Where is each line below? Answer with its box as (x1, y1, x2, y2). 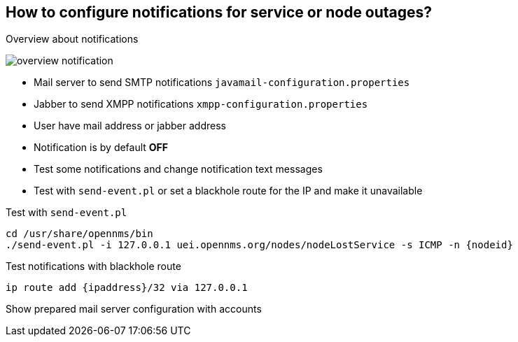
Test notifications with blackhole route (6, 260, 181, 273)
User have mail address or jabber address (34, 120, 226, 132)
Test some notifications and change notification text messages (34, 163, 323, 176)
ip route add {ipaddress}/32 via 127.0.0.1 (6, 282, 248, 294)
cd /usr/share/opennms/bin (6, 228, 153, 240)
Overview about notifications (6, 33, 139, 45)
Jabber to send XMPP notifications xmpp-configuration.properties (34, 98, 368, 111)
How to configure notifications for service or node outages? (6, 3, 433, 21)
